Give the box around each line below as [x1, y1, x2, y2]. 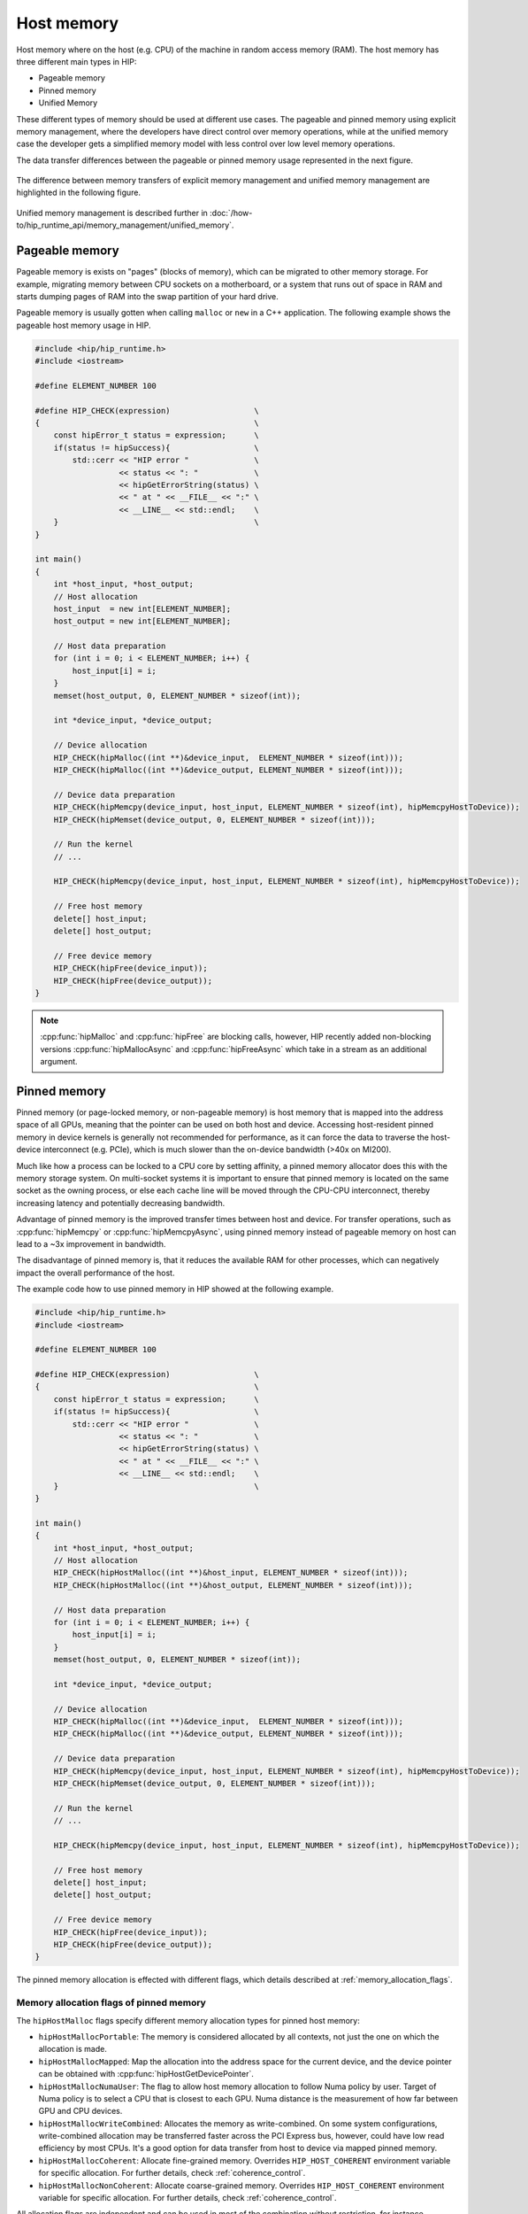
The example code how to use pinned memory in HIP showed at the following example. [16, 1284, 334, 1295]
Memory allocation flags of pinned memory [16, 1997, 207, 2009]
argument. [40, 1057, 79, 1067]
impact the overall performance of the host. [16, 1267, 175, 1278]
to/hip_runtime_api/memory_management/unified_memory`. [16, 220, 234, 230]
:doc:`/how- [209, 207, 253, 218]
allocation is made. [38, 2044, 108, 2055]
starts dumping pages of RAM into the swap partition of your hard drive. [16, 290, 279, 301]
